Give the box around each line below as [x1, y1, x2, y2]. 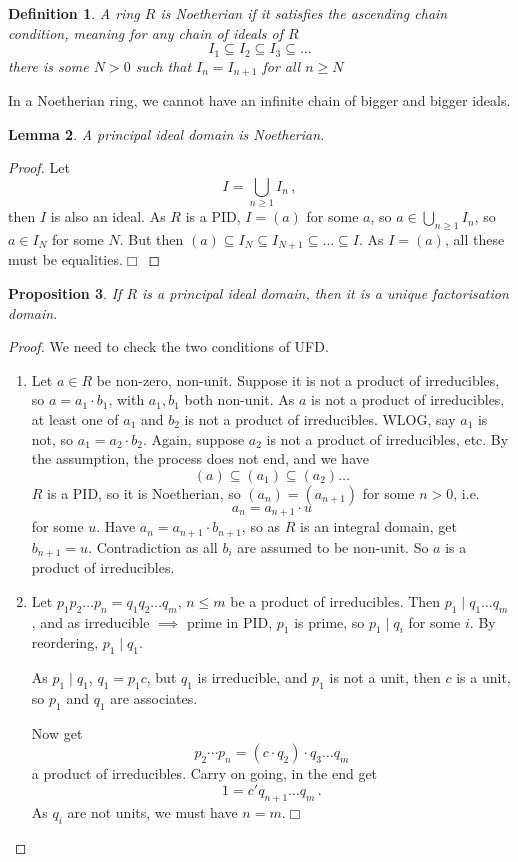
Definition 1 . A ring [8, 3, 140, 23]
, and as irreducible [31, 611, 150, 632]
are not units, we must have [67, 801, 238, 822]
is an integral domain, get [300, 516, 457, 537]
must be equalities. [8, 249, 123, 270]
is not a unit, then [329, 667, 441, 688]
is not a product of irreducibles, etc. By [266, 428, 509, 449]
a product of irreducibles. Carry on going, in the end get [31, 763, 378, 784]
